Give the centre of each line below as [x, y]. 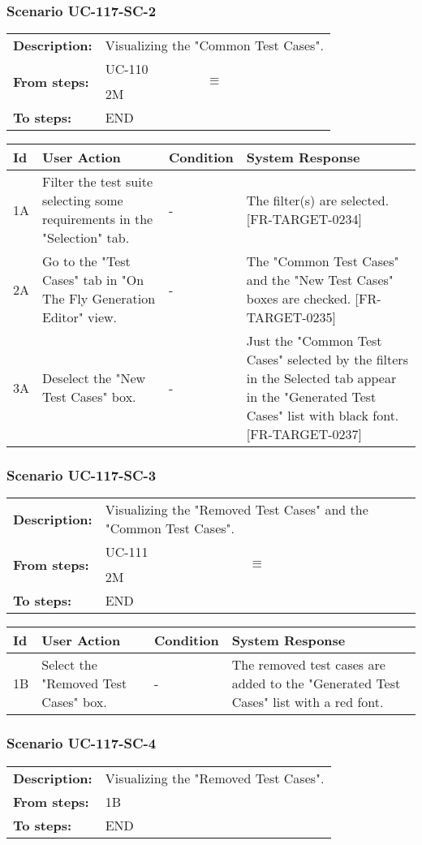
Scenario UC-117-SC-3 [82, 475]
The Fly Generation [99, 299]
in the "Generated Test [311, 397]
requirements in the [98, 219]
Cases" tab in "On [93, 280]
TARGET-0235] [291, 317]
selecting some [83, 200]
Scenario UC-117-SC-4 [82, 743]
